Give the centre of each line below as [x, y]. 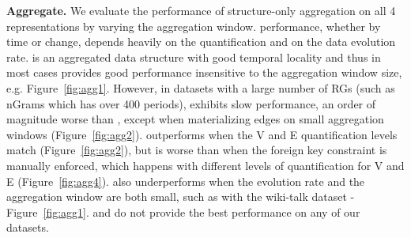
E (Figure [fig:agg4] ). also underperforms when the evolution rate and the [186, 181]
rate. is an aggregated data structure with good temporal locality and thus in [194, 57]
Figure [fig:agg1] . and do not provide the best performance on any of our [183, 212]
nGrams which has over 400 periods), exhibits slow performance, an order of [191, 103]
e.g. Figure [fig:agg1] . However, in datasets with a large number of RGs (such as [201, 87]
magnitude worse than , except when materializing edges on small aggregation [195, 119]
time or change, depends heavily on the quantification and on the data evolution [201, 42]
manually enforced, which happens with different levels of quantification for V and [205, 165]
